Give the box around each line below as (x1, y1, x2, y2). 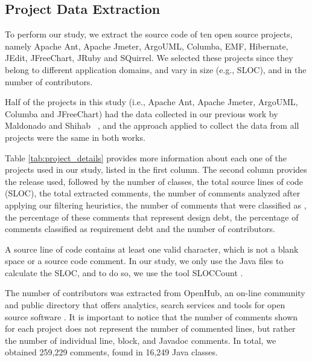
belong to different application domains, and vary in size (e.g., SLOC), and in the (5, 63, 307, 76)
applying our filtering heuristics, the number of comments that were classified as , (5, 198, 307, 211)
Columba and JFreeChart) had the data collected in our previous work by (5, 107, 278, 120)
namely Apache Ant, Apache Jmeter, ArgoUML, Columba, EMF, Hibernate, (5, 39, 288, 52)
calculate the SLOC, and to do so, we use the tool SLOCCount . (5, 266, 243, 279)
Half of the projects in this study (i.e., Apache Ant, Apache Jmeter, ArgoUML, (5, 95, 298, 108)
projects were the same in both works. (5, 131, 145, 143)
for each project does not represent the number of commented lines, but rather (5, 322, 296, 335)
